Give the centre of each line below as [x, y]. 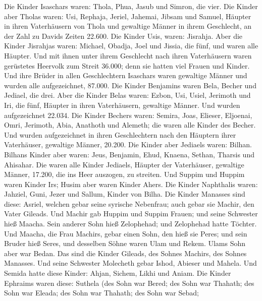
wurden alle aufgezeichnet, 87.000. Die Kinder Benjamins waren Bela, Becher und [130, 85]
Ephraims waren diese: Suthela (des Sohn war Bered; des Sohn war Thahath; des [129, 283]
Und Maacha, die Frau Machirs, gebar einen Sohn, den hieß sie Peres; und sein [126, 233]
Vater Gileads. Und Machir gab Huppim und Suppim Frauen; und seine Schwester [131, 214]
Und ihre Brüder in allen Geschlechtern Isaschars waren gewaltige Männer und [126, 75]
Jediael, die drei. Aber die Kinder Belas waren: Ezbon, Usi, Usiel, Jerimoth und [127, 95]
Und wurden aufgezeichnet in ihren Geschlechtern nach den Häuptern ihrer [120, 134]
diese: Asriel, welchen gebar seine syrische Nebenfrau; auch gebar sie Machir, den [129, 203]
